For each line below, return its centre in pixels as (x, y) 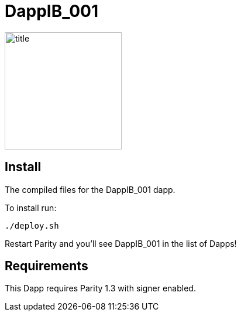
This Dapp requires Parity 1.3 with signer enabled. (100, 288)
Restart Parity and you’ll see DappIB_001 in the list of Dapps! (121, 243)
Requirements (47, 266)
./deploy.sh (32, 225)
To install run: (31, 208)
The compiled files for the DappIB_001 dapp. (90, 189)
